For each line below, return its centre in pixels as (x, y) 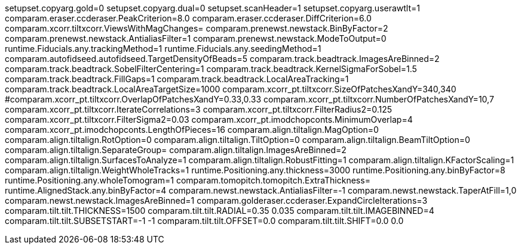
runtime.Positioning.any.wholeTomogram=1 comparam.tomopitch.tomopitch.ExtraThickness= (188, 180)
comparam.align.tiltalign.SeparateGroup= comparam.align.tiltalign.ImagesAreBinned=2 (176, 150)
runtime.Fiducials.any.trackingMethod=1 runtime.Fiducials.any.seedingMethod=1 (163, 49)
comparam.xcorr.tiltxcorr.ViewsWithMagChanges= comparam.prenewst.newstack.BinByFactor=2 (197, 28)
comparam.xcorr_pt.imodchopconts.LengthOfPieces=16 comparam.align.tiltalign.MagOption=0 (192, 130)
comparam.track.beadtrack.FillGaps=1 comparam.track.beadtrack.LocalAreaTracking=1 (177, 79)
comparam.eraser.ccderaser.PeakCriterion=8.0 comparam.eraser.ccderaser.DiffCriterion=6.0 (188, 18)
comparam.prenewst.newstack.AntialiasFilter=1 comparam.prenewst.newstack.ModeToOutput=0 (196, 38)
